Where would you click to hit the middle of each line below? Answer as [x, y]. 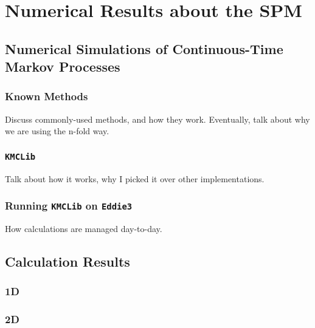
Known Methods [47, 96]
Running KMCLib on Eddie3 [69, 206]
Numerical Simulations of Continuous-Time [144, 48]
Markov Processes [63, 67]
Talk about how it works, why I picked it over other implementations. [135, 178]
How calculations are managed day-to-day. [84, 229]
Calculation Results [67, 261]
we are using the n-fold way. [57, 131]
